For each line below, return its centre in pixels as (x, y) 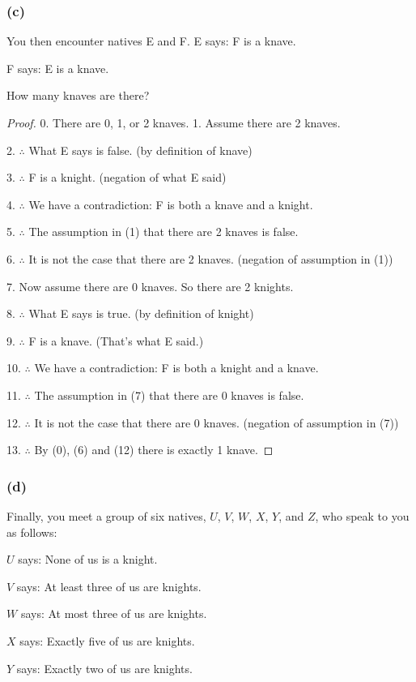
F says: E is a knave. (58, 68)
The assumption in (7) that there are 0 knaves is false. (169, 395)
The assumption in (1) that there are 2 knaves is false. (163, 232)
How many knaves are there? (78, 95)
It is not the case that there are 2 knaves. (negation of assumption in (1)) (211, 258)
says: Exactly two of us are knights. (104, 668)
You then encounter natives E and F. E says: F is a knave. (151, 41)
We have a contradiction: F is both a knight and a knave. (176, 368)
